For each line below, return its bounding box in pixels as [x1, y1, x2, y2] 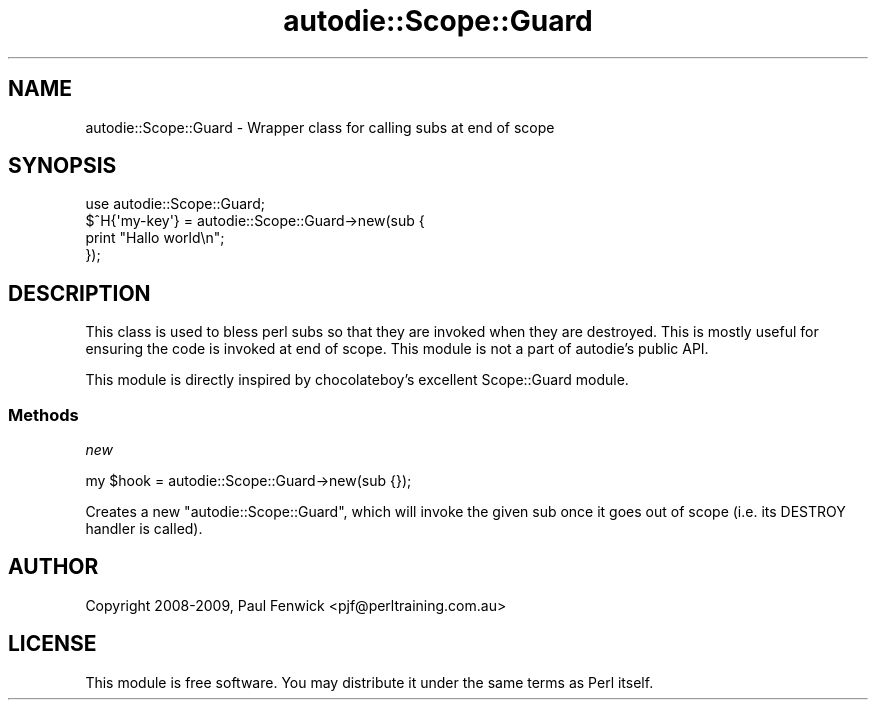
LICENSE [8, 631, 97, 657]
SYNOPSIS [8, 153, 117, 179]
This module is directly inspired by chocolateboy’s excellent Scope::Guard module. [85, 371, 629, 389]
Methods [8, 404, 79, 425]
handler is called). [85, 520, 203, 538]
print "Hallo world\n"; [85, 229, 225, 247]
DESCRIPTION [8, 280, 151, 306]
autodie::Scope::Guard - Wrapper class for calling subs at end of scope [85, 118, 555, 136]
